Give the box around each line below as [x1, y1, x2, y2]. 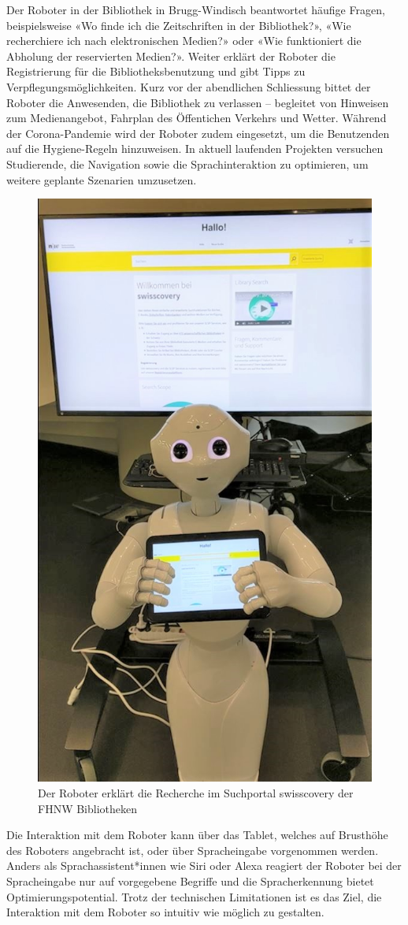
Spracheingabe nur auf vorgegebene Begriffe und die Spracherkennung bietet [6, 872, 374, 889]
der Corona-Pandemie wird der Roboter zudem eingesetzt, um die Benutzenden [6, 124, 390, 141]
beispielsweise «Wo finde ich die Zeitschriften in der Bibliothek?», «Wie [6, 17, 351, 33]
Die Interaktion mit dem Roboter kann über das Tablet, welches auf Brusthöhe [6, 827, 388, 843]
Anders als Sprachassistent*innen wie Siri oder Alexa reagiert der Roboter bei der [6, 857, 402, 874]
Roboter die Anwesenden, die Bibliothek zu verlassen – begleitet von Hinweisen [6, 94, 389, 110]
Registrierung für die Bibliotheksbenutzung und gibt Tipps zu [6, 63, 306, 80]
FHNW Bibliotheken [38, 800, 138, 816]
